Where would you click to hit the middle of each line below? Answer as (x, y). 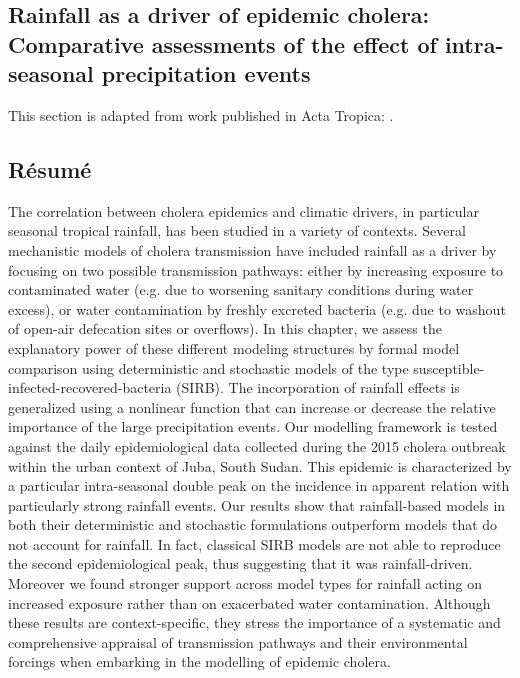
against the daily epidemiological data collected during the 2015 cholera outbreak (257, 445)
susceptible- (449, 367)
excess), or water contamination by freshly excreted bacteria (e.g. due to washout (257, 308)
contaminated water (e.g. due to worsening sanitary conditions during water (241, 289)
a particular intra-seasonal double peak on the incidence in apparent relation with (259, 485)
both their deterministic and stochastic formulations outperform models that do (253, 524)
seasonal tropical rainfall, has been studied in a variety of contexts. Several (237, 230)
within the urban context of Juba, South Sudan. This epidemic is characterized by (260, 465)
